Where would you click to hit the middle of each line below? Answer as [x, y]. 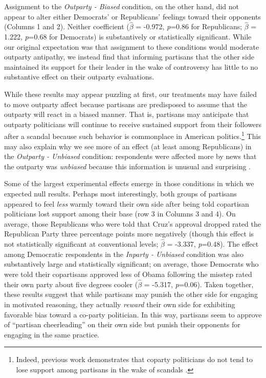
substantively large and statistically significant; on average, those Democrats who [131, 264]
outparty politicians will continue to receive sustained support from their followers [133, 124]
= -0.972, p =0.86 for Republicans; [189, 26]
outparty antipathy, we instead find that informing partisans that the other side [129, 57]
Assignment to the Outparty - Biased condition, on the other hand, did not [122, 6]
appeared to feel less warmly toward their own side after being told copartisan [127, 203]
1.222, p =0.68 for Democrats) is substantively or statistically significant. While [128, 36]
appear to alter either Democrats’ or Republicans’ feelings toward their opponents [132, 16]
